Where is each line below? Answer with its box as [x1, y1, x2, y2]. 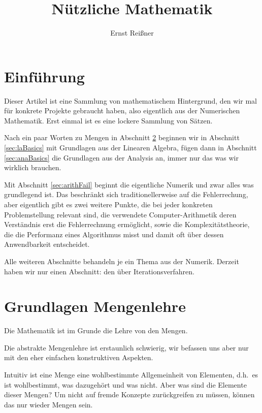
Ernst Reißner [110, 27, 154, 38]
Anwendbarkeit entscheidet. [4, 239, 90, 249]
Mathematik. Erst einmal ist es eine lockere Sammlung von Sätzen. [4, 115, 213, 125]
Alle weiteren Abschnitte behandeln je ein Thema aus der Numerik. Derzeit [4, 256, 239, 266]
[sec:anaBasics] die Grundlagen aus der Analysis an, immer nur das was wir [4, 152, 239, 163]
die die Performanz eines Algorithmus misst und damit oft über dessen [4, 229, 224, 239]
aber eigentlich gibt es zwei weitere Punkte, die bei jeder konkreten [4, 199, 213, 209]
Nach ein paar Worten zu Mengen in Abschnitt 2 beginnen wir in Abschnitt [4, 132, 240, 143]
